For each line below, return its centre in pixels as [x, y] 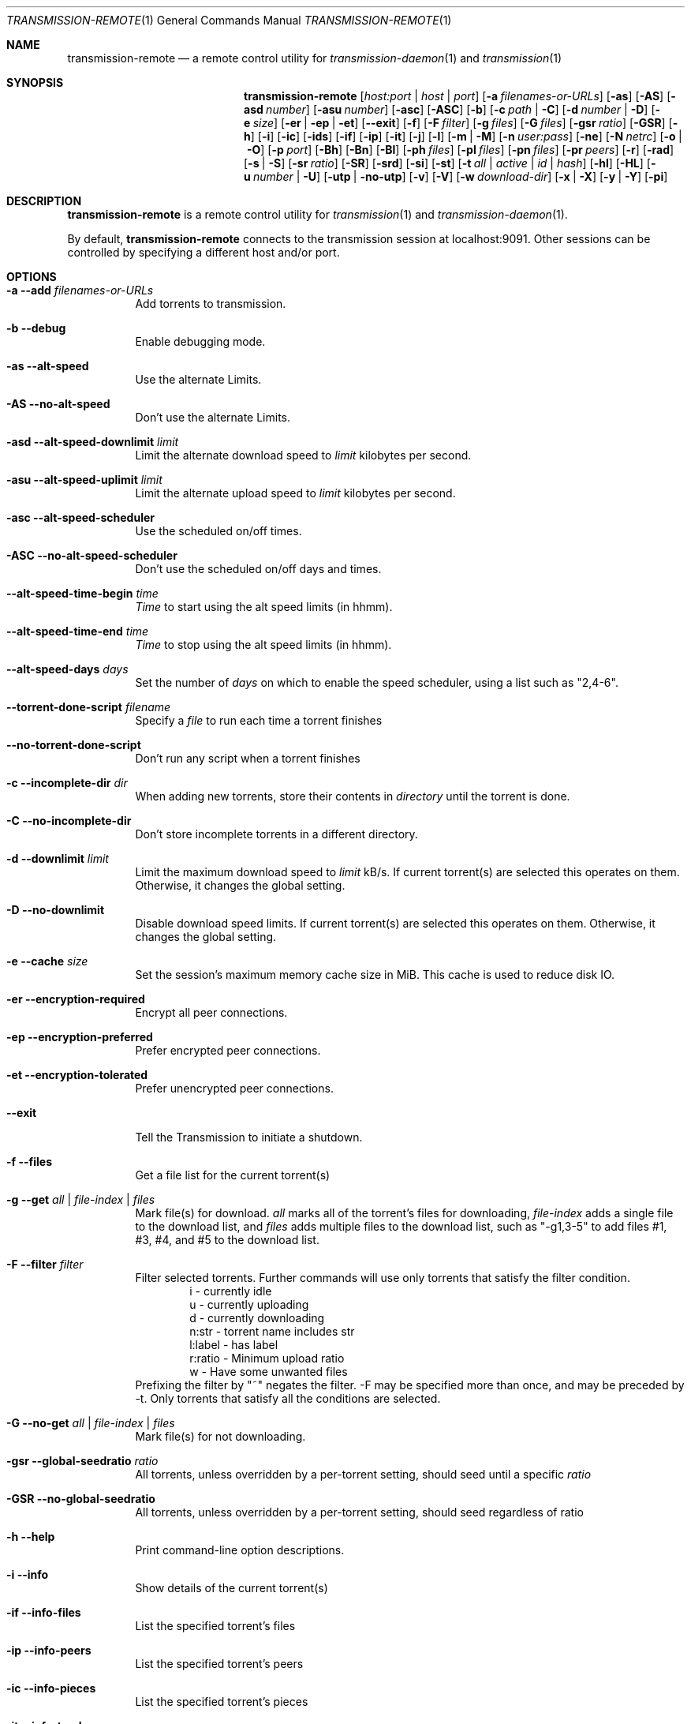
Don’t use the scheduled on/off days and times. [258, 569]
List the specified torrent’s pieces [222, 1702]
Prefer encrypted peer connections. [228, 1050]
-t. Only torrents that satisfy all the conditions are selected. [288, 1398]
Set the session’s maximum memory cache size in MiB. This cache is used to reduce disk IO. [375, 974]
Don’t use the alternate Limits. [213, 417]
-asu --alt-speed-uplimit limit [84, 480]
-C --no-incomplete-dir [69, 821]
